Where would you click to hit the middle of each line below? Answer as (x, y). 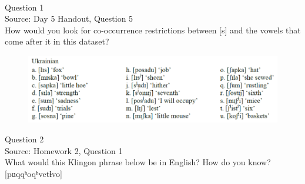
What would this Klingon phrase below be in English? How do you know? (138, 162)
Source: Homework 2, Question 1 (64, 150)
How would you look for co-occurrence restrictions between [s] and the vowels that (153, 30)
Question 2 (24, 139)
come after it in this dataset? (57, 41)
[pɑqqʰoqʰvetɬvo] (34, 173)
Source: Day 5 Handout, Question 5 (69, 18)
